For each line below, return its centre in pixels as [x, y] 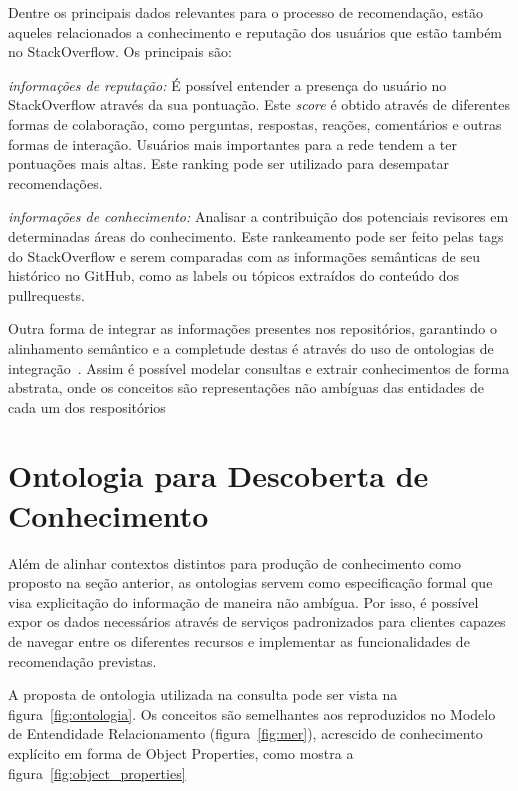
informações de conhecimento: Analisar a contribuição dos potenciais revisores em [258, 216]
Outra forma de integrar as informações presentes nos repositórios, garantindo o [252, 328]
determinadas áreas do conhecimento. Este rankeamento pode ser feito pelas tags [256, 235]
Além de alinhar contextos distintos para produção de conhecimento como [234, 562]
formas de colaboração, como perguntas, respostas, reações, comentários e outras [255, 123]
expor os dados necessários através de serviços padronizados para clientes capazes [257, 621]
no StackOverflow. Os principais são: [120, 51]
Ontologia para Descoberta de [218, 475]
